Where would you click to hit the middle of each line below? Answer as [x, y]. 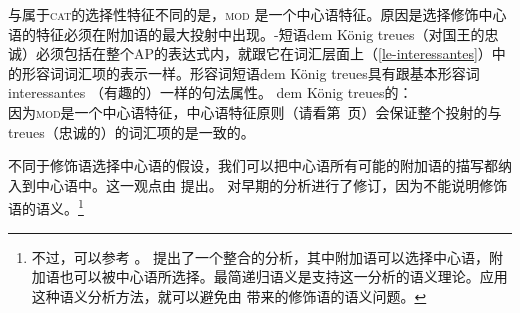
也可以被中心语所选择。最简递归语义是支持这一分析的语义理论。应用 [283, 276]
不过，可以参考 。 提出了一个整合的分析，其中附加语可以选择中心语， [260, 256]
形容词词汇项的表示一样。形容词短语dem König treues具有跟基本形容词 [250, 72]
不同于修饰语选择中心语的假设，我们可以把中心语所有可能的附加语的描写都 [253, 165]
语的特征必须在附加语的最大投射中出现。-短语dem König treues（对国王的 [246, 33]
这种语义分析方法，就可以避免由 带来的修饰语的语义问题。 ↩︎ [229, 295]
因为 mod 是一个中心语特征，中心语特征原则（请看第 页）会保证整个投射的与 [255, 111]
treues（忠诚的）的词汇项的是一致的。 [131, 131]
